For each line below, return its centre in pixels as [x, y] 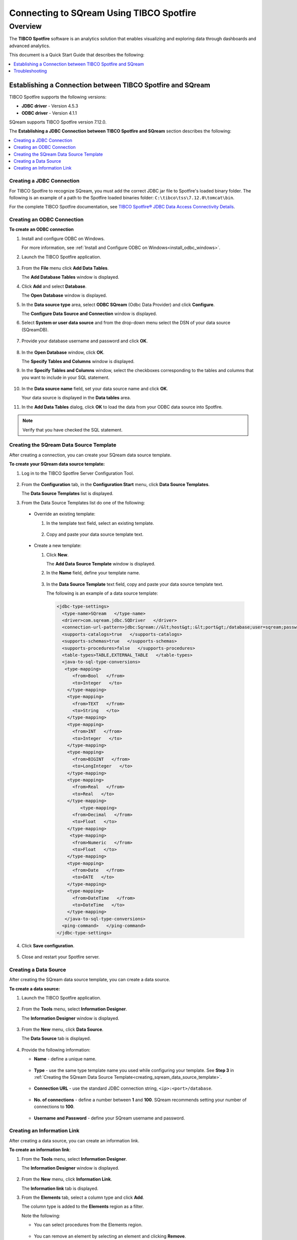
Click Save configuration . [48, 945]
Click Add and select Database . [54, 286]
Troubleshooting [30, 71]
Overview [25, 26]
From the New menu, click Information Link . [67, 1179]
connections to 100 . [54, 1107]
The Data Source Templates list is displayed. [67, 494]
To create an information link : [40, 1150]
